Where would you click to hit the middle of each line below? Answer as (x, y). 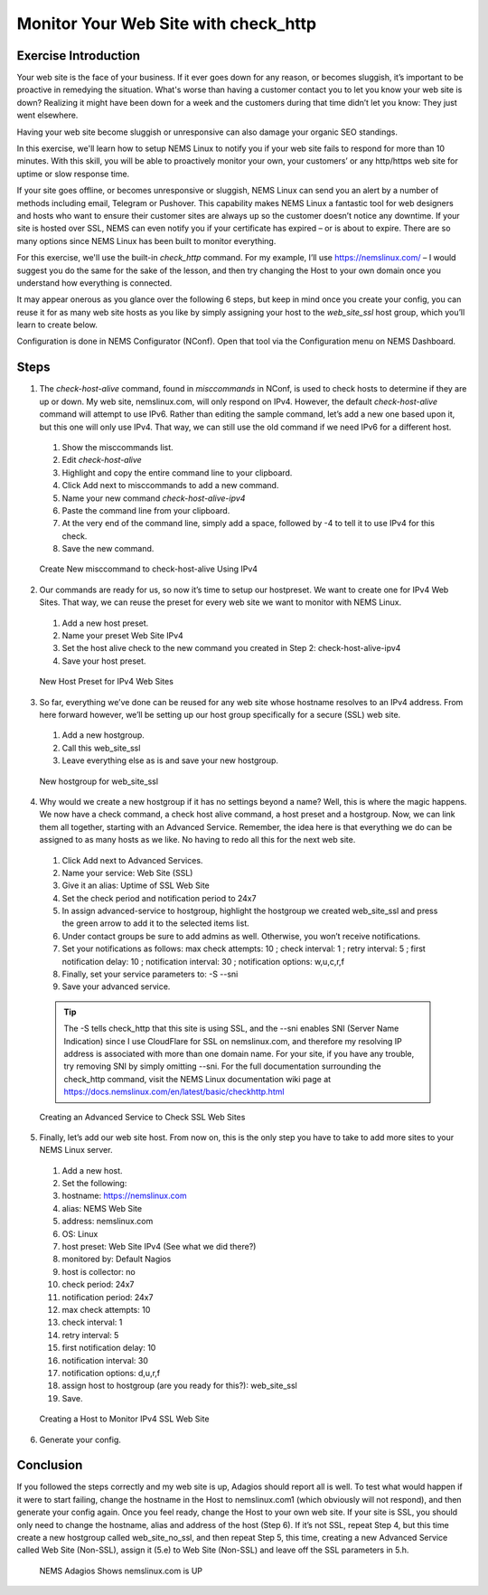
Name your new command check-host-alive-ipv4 (154, 498)
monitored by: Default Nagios (117, 1259)
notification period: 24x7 (108, 1297)
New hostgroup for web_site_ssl (99, 781)
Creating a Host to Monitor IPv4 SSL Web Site (124, 1419)
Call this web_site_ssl (101, 748)
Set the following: (94, 1184)
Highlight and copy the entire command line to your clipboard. (177, 472)
